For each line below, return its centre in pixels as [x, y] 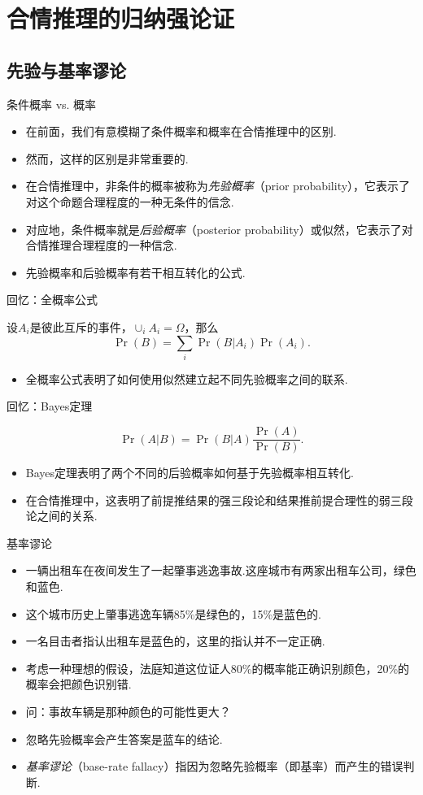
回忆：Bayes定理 [50, 406]
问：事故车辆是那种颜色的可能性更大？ [128, 712]
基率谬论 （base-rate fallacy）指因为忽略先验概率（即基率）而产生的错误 [214, 766]
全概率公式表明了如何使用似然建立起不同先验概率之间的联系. [187, 378]
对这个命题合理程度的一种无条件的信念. [130, 201]
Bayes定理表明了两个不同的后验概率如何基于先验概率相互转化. [190, 473]
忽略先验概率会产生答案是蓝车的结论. [124, 739]
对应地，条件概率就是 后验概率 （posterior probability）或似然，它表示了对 [219, 229]
